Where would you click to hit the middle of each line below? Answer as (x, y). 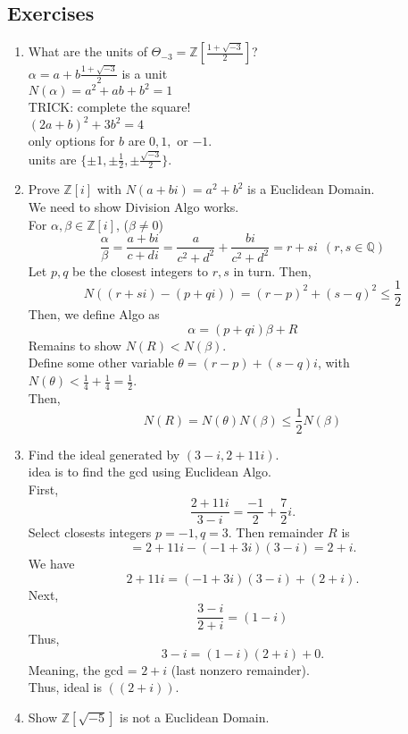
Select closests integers (90, 532)
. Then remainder (276, 532)
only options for (71, 141)
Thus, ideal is (65, 687)
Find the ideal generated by (104, 454)
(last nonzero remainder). (240, 669)
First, (43, 489)
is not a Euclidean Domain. (195, 717)
